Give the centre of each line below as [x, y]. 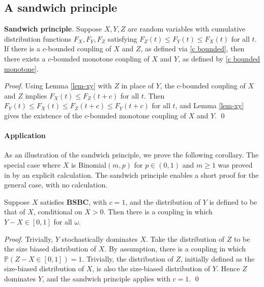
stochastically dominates [100, 238]
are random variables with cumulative [187, 29]
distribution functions [38, 38]
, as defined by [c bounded [219, 58]
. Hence [228, 268]
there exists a [25, 58]
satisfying [122, 38]
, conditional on [58, 212]
